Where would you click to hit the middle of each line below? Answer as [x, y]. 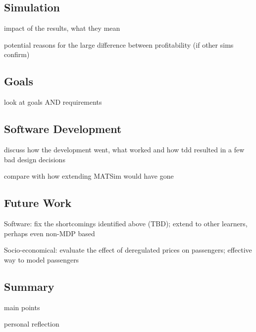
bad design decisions [35, 159]
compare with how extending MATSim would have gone [89, 176]
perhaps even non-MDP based [50, 233]
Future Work [38, 203]
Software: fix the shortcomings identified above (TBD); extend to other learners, [126, 223]
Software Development [63, 129]
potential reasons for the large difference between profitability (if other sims [119, 44]
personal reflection [32, 324]
